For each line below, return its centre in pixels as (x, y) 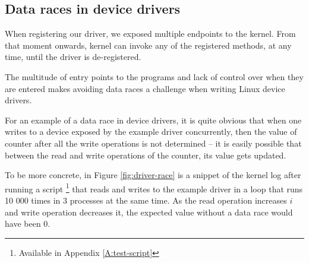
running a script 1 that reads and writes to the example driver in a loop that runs (154, 188)
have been (23, 224)
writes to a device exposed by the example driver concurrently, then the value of (151, 131)
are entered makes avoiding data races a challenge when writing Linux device (145, 88)
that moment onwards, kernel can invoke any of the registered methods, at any (148, 45)
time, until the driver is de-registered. (73, 57)
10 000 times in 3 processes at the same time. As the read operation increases (146, 200)
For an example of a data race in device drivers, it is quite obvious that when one (153, 120)
